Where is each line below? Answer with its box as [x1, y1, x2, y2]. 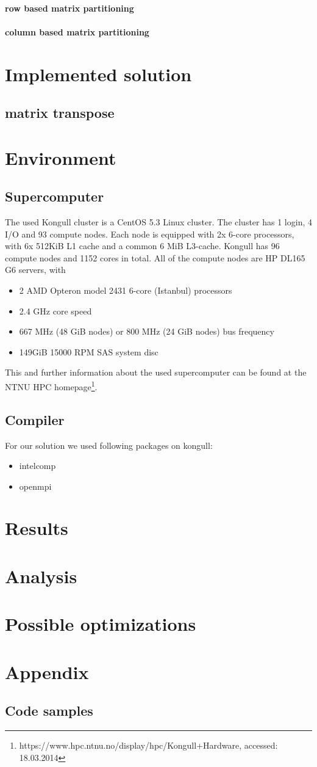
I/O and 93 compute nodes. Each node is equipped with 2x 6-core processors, [5, 227, 294, 240]
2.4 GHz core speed [19, 304, 92, 317]
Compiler [5, 410, 65, 429]
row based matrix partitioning [5, 1, 134, 14]
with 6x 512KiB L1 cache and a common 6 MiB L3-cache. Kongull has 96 [5, 239, 280, 252]
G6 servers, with [5, 263, 66, 276]
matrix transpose [5, 103, 115, 122]
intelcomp [19, 459, 56, 472]
